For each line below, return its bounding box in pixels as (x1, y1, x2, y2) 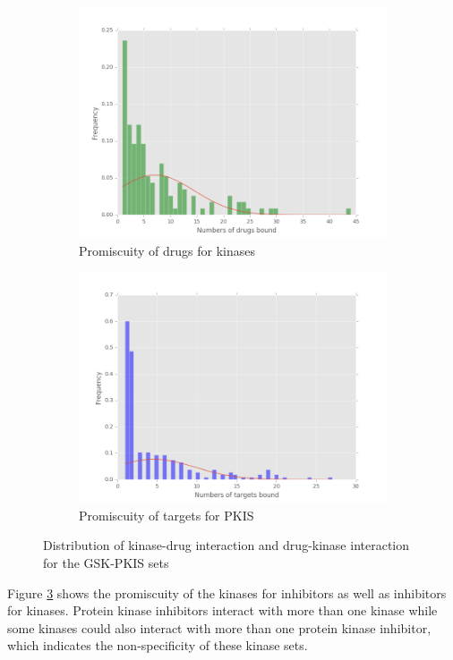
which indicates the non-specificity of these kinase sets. (7, 636, 308, 655)
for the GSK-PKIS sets (43, 553, 169, 571)
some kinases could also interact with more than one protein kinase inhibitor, (7, 618, 432, 637)
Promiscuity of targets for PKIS (79, 505, 254, 524)
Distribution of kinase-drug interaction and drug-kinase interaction (43, 536, 410, 554)
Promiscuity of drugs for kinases (79, 241, 256, 259)
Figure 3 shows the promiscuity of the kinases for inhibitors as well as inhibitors (7, 583, 447, 602)
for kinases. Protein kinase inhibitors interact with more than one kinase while (7, 601, 438, 620)
